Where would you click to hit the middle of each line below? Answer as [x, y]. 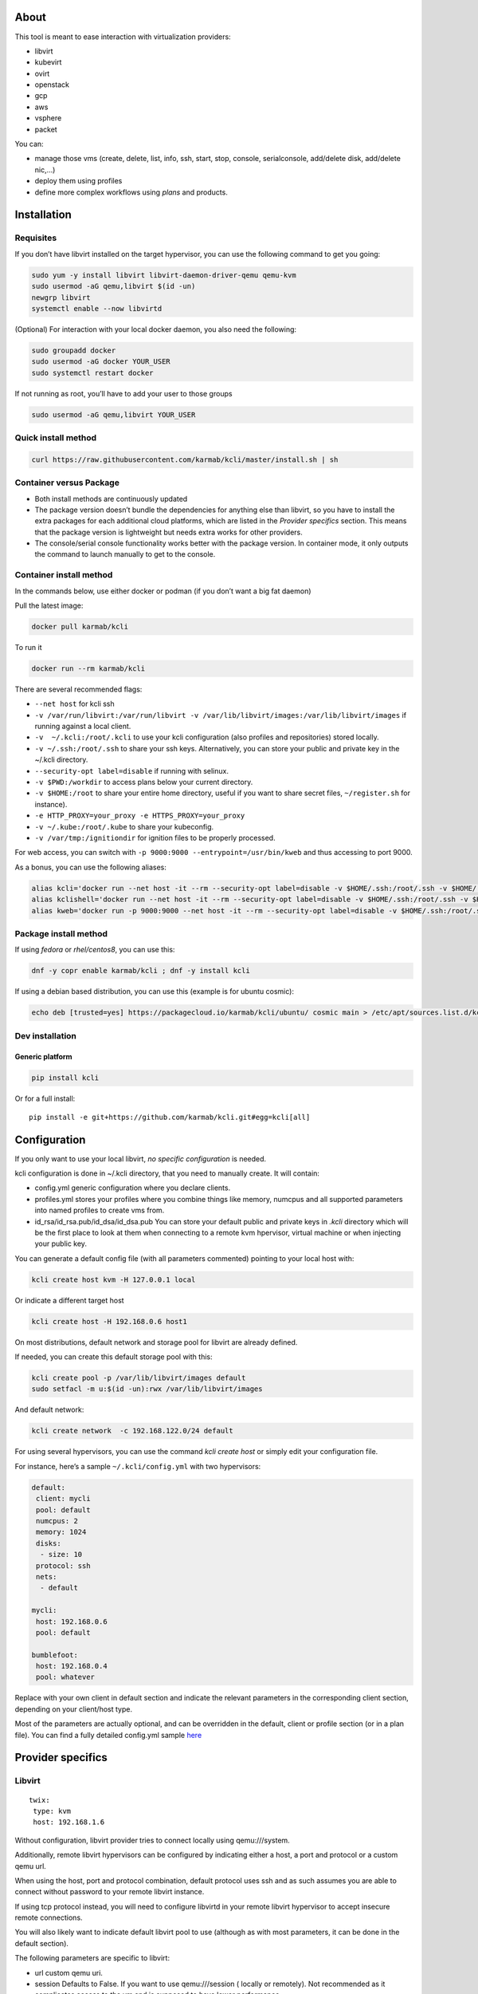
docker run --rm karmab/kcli [88, 668]
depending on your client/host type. [74, 1709]
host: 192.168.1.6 [69, 1822]
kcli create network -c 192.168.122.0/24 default [133, 1431]
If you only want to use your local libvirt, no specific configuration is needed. [141, 1159]
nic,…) [45, 169]
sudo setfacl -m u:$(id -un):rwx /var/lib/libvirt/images [147, 1389]
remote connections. [49, 1917]
